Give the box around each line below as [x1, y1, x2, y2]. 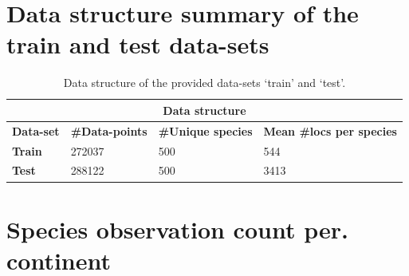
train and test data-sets [6, 28, 269, 61]
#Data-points [70, 122, 147, 139]
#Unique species [158, 122, 253, 139]
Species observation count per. [6, 212, 348, 245]
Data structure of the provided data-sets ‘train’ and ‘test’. [63, 74, 346, 91]
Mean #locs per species [263, 122, 397, 139]
